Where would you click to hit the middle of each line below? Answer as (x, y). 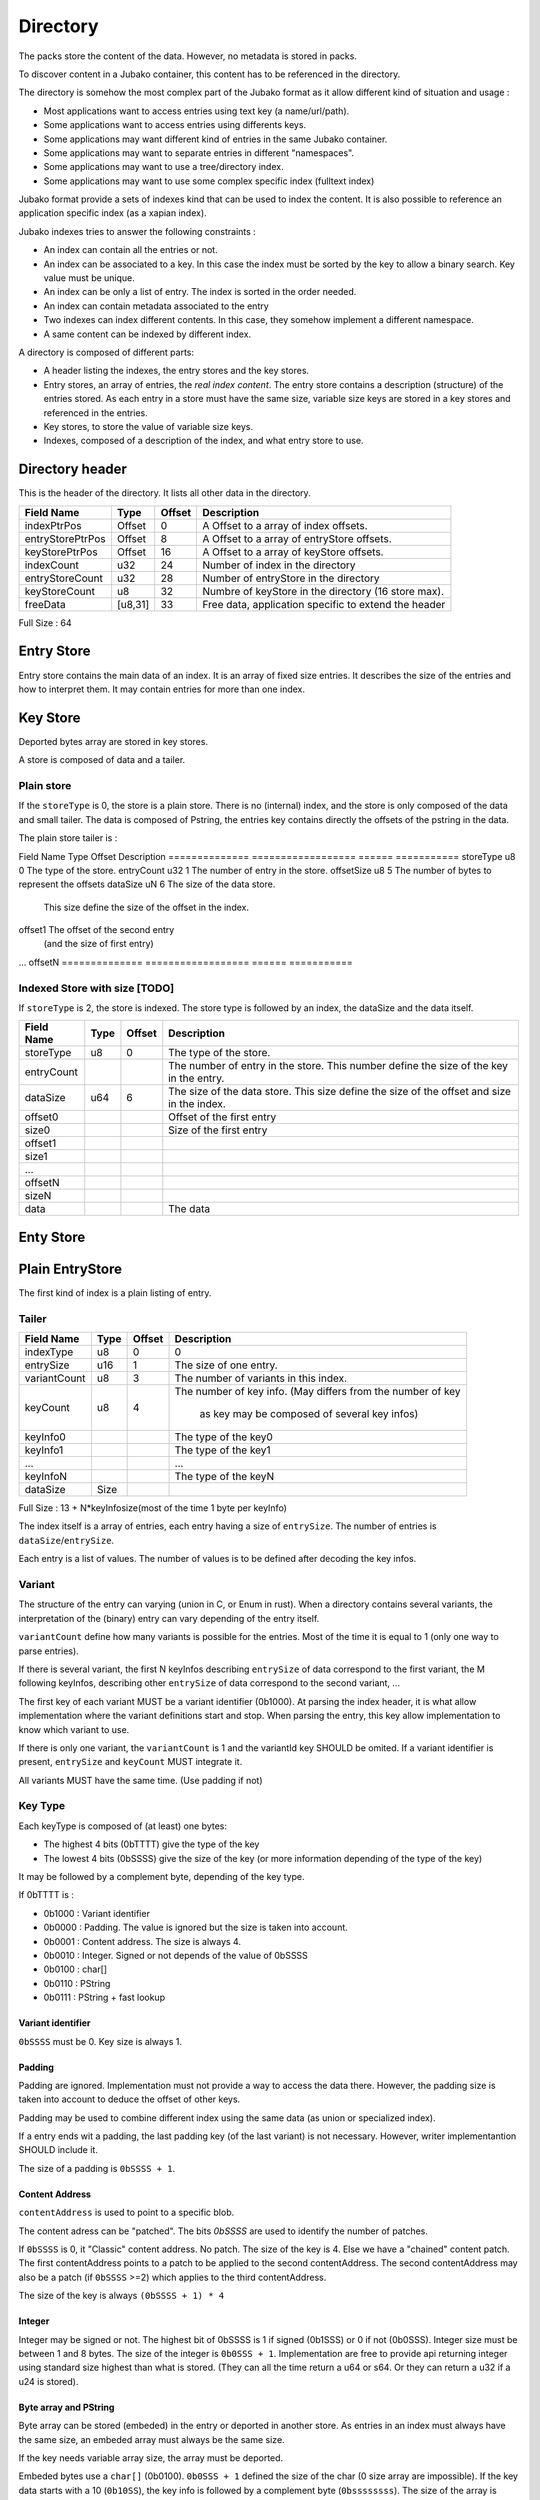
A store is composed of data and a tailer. (102, 760)
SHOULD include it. (58, 2150)
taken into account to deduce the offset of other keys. (129, 2099)
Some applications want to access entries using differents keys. (175, 125)
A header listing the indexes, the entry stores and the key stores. (176, 371)
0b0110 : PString (77, 1983)
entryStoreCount (64, 578)
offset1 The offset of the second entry (96, 930)
